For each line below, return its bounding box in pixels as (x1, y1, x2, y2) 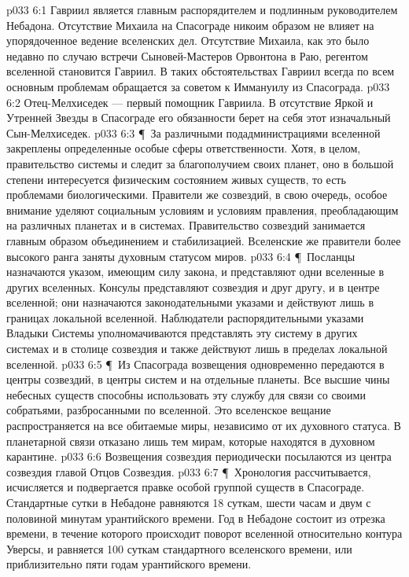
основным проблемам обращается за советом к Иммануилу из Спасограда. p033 (6, 78, 390, 94)
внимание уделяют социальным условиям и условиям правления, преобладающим (6, 201, 399, 218)
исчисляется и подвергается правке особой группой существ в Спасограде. (6, 479, 365, 495)
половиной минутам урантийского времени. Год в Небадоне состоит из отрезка (6, 509, 385, 526)
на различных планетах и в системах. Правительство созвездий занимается (6, 217, 366, 233)
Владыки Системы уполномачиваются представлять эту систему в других (6, 325, 358, 341)
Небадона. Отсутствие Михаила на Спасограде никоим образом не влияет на (6, 17, 374, 33)
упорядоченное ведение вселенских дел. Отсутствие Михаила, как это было (6, 32, 370, 49)
